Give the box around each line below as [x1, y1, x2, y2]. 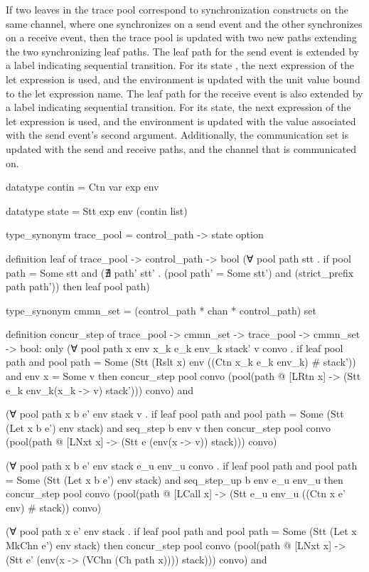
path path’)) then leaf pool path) [6, 279, 150, 294]
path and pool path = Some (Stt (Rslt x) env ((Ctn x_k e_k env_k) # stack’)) [6, 354, 356, 369]
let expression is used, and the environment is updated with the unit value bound [6, 71, 360, 86]
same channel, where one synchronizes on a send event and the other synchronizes [6, 16, 363, 31]
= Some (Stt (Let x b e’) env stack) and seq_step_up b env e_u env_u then [6, 472, 343, 487]
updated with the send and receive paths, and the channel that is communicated [6, 141, 356, 156]
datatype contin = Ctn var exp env [6, 179, 159, 194]
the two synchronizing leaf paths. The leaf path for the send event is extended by [6, 43, 359, 58]
